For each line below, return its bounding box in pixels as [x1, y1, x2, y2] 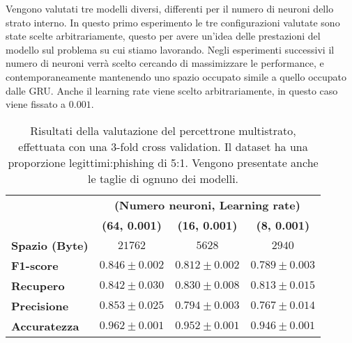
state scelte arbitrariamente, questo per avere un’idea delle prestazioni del [6, 29, 321, 43]
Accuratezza [11, 317, 79, 334]
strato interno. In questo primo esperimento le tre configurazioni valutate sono [6, 15, 340, 29]
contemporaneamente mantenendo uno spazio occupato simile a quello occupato [6, 69, 347, 83]
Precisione [11, 297, 69, 314]
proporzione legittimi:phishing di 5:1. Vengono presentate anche [8, 154, 319, 170]
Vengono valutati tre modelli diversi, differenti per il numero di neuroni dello [6, 1, 334, 15]
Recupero [11, 277, 65, 294]
